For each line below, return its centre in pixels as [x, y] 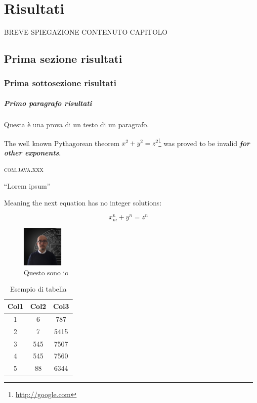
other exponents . [32, 152]
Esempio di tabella [38, 289]
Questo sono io [46, 272]
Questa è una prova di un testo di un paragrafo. [77, 124]
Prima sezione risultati [63, 59]
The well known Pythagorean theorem [62, 143]
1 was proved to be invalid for [204, 142]
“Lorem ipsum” [27, 185]
